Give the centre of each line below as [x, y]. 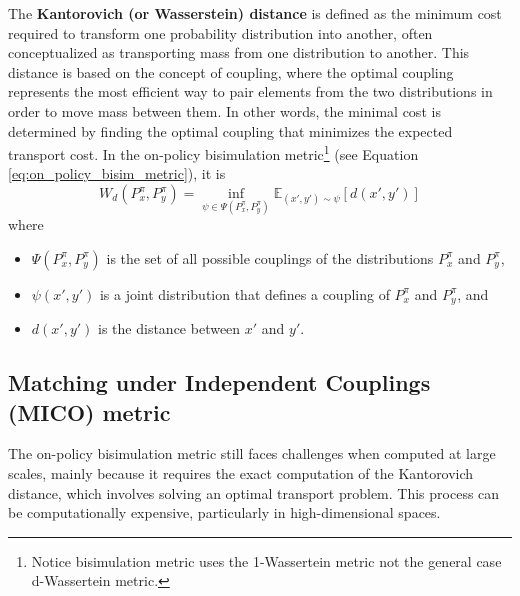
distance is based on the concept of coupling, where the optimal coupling [231, 71]
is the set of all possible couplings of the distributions [270, 257]
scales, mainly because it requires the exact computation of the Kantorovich [241, 473]
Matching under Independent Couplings [219, 382]
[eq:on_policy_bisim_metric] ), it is [117, 173]
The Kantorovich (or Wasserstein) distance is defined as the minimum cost [255, 13]
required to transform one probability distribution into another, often [220, 32]
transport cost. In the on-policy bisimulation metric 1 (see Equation [213, 152]
